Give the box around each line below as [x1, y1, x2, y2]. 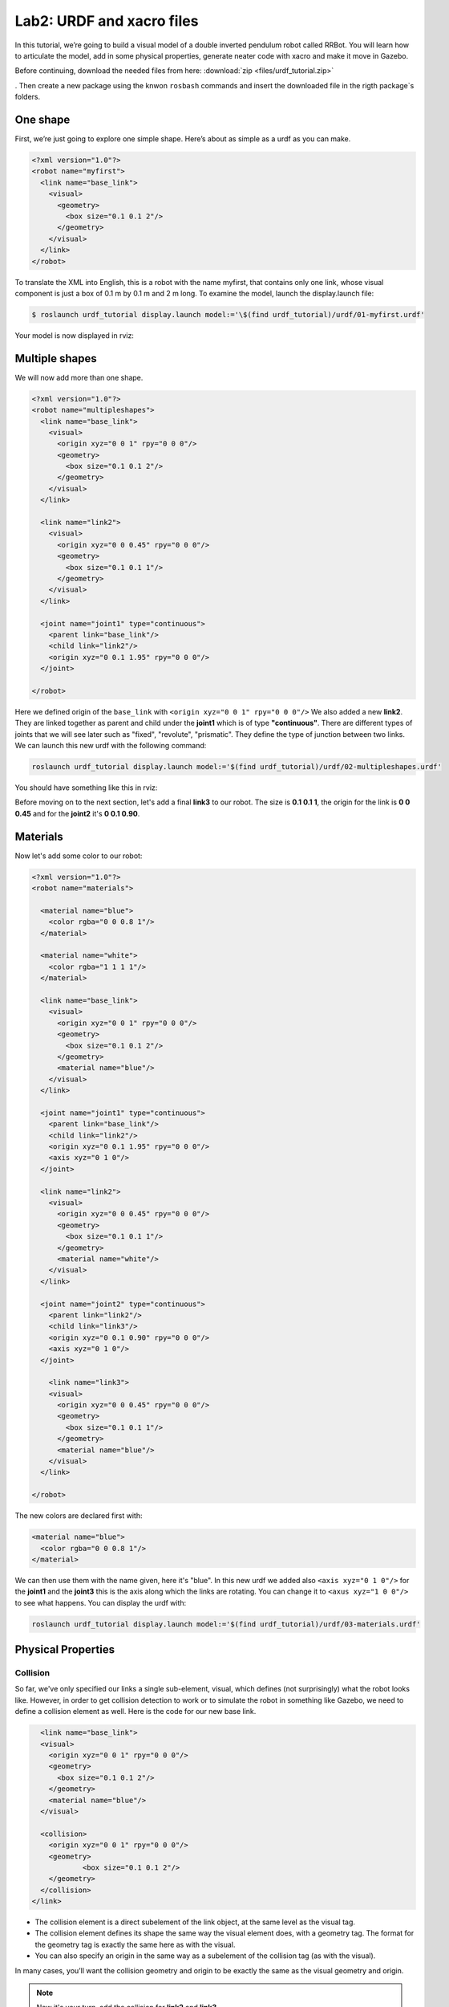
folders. [14, 92, 40, 102]
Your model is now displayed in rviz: [14, 330, 134, 340]
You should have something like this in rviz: [14, 783, 158, 792]
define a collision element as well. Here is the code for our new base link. [14, 1707, 257, 1716]
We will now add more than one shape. [14, 372, 144, 382]
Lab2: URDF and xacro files [14, 12, 199, 30]
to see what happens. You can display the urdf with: [14, 1598, 187, 1607]
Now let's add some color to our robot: [14, 851, 143, 861]
